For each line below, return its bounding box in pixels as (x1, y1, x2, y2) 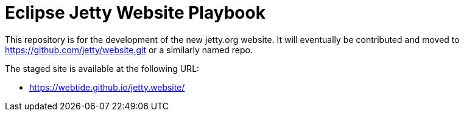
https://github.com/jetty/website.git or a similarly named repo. (5, 44, 253, 55)
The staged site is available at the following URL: (5, 63, 200, 74)
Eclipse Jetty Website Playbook (5, 2, 265, 23)
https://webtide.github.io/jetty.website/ (29, 82, 185, 92)
